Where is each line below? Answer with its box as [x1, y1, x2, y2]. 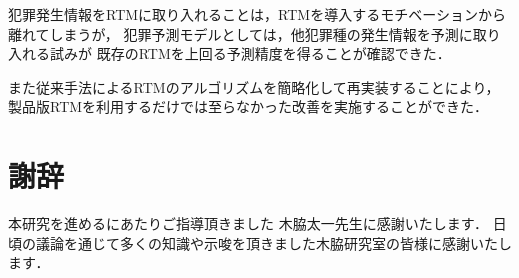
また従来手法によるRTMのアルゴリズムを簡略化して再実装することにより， [8, 76, 500, 97]
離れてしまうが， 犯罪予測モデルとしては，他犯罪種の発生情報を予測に [8, 23, 473, 44]
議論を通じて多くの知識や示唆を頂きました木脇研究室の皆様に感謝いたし [35, 232, 512, 253]
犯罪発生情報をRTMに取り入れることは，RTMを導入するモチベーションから [8, 4, 506, 24]
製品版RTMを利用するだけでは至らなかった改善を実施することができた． [8, 96, 489, 117]
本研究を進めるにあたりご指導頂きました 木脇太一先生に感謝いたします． [8, 213, 489, 234]
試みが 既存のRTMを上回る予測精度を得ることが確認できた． [49, 43, 451, 64]
